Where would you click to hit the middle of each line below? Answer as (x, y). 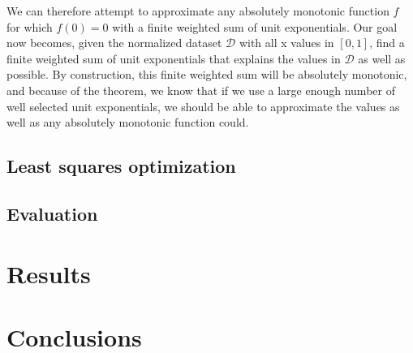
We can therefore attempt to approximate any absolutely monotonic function (198, 11)
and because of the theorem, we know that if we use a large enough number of (201, 90)
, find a (387, 43)
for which (30, 26)
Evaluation (52, 213)
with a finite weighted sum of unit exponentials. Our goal (255, 26)
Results (49, 273)
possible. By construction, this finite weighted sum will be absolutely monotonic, (207, 74)
